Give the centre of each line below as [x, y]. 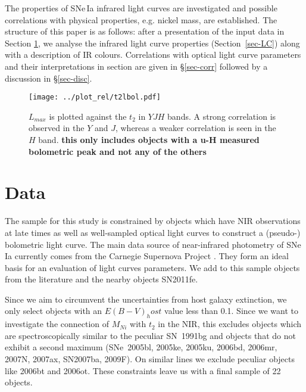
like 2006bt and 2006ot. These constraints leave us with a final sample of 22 [143, 370]
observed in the [57, 128]
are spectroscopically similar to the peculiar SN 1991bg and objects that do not [150, 335]
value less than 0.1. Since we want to [231, 311]
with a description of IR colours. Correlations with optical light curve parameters [153, 55]
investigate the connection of [57, 324]
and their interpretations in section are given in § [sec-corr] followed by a [136, 66]
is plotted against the [88, 116]
